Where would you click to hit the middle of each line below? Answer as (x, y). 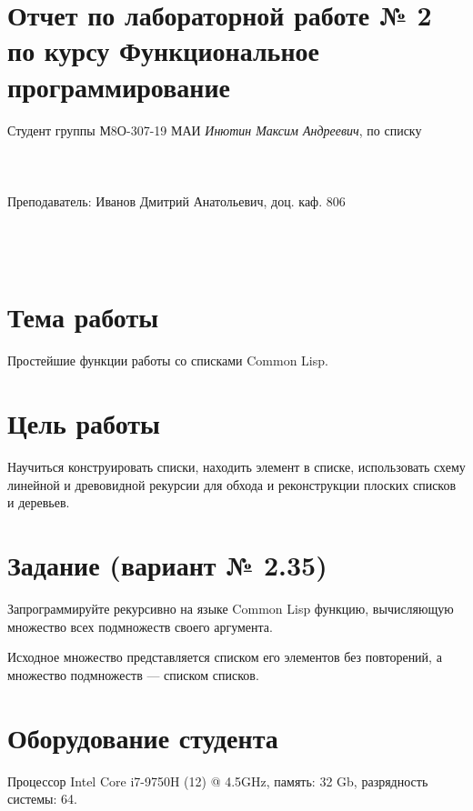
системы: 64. (42, 799)
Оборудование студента (143, 737)
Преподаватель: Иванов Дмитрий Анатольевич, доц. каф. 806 (176, 200)
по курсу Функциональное (163, 50)
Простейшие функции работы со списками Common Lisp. (168, 360)
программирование (119, 86)
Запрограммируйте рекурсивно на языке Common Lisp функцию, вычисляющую (231, 608)
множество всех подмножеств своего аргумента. (140, 626)
